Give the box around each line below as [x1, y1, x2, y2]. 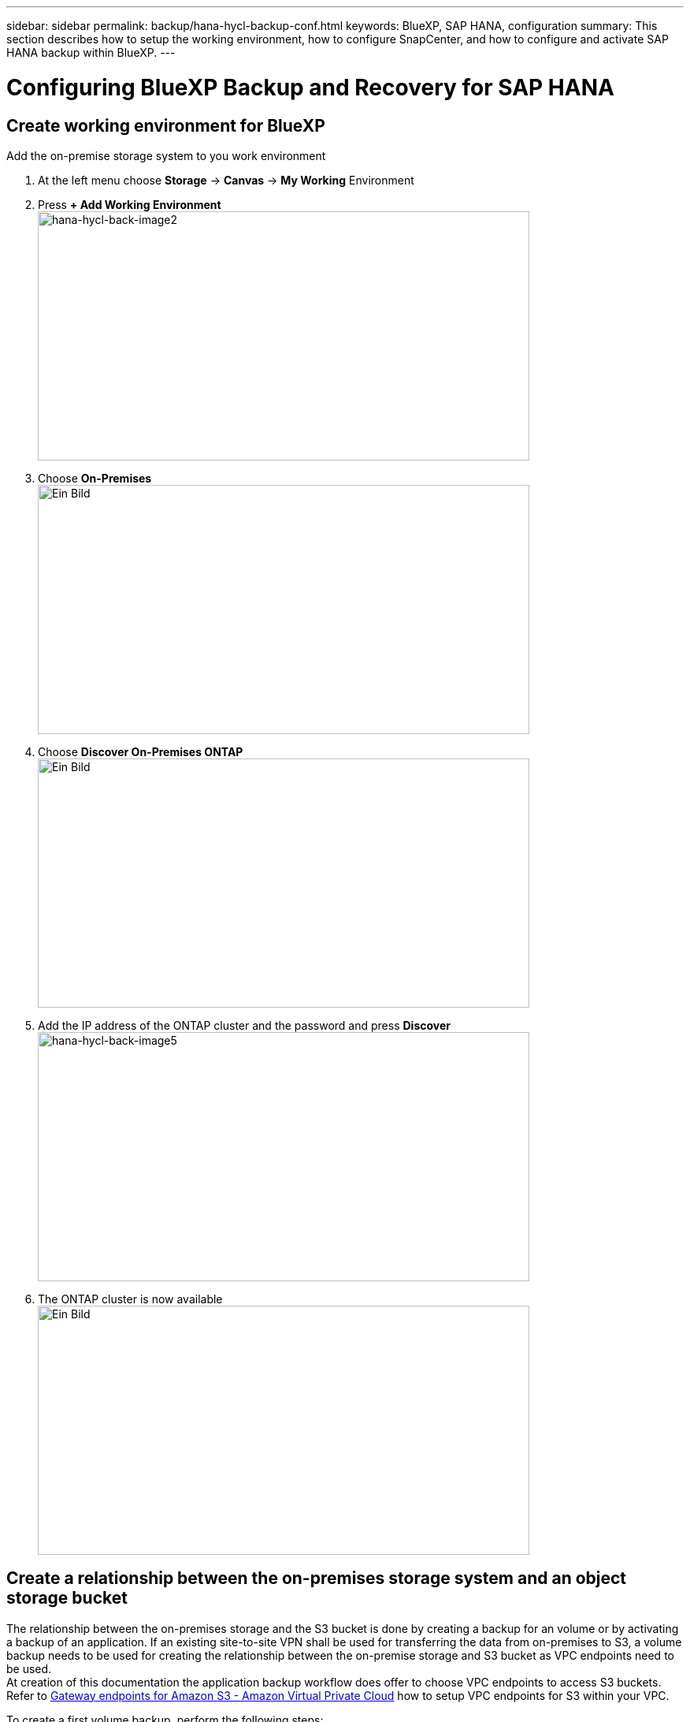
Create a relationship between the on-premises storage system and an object [6, 1568, 627, 1589]
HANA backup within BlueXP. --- [6, 46, 176, 59]
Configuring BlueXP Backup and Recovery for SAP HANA [6, 73, 614, 101]
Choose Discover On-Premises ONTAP [38, 744, 243, 758]
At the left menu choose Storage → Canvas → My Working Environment [38, 173, 414, 187]
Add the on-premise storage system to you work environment [6, 148, 326, 162]
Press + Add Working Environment [38, 197, 221, 211]
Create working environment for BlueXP [6, 115, 325, 136]
